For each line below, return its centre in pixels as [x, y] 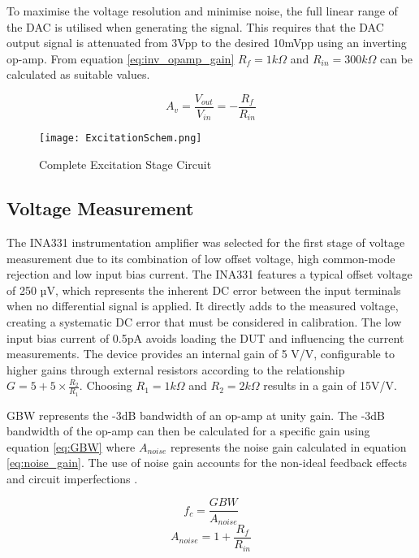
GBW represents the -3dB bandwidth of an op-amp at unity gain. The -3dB [196, 415]
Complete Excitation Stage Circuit [125, 164]
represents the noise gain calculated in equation [289, 446]
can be [397, 58]
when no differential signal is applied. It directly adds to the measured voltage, [203, 306]
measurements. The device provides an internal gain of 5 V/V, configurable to [201, 354]
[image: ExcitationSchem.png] [121, 138]
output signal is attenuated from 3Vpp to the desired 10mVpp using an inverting [207, 43]
